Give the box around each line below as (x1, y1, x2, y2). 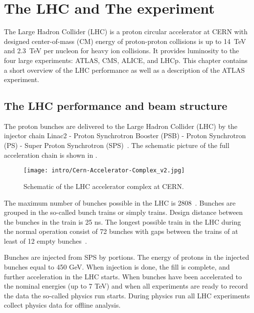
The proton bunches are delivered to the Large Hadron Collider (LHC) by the (4, 121, 238, 131)
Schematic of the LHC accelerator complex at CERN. (23, 181, 184, 191)
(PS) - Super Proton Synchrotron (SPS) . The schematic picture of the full (4, 140, 230, 150)
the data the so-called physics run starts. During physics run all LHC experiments (4, 290, 250, 300)
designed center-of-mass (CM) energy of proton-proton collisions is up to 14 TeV (4, 36, 246, 46)
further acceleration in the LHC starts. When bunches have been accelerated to (4, 271, 242, 281)
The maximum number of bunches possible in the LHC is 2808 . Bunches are (4, 197, 236, 208)
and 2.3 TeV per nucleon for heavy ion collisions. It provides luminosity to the (4, 45, 239, 56)
